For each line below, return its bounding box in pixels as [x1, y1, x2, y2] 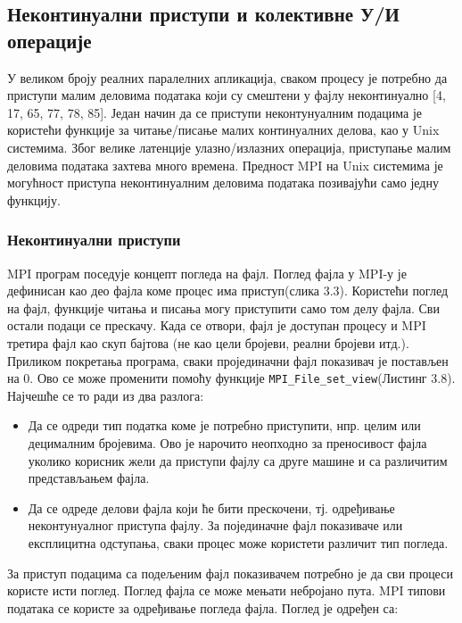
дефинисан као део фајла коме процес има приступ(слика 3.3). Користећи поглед [7, 281, 449, 300]
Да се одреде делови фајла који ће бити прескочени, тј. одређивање [28, 498, 395, 517]
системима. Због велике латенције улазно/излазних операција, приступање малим [7, 137, 451, 156]
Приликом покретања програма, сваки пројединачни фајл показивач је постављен [7, 351, 449, 370]
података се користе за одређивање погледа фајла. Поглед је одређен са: [7, 598, 399, 617]
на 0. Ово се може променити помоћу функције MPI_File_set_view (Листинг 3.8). [7, 369, 456, 387]
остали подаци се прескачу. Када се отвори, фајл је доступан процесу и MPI [7, 316, 426, 335]
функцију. [7, 190, 61, 209]
